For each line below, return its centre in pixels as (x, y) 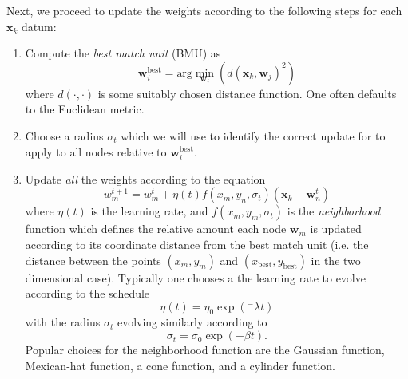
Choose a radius (64, 135)
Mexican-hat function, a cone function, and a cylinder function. (180, 365)
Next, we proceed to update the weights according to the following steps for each (204, 10)
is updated (336, 229)
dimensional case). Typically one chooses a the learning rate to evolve (195, 277)
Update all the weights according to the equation (145, 178)
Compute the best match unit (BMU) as (123, 53)
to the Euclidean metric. (85, 109)
